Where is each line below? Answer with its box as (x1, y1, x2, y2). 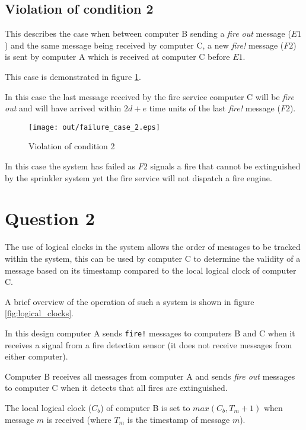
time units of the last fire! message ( (149, 102, 280, 114)
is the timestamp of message (127, 413, 230, 425)
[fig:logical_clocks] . (5, 307, 74, 319)
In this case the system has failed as (5, 160, 136, 172)
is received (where (46, 413, 111, 425)
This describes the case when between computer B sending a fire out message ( (5, 27, 291, 40)
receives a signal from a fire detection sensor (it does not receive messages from (5, 338, 292, 351)
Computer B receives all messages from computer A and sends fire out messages (5, 370, 295, 382)
